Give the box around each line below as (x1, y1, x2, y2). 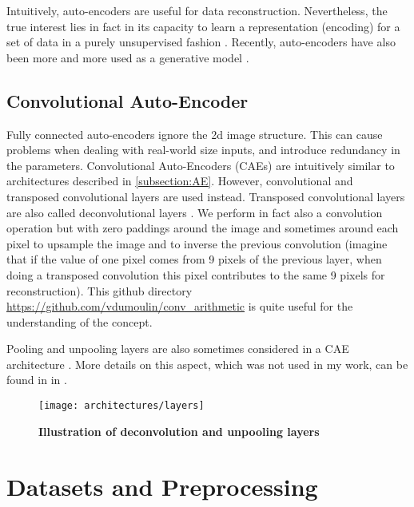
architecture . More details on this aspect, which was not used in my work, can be (6, 355, 408, 372)
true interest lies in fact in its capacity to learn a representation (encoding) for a (6, 18, 400, 34)
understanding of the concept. (6, 313, 153, 330)
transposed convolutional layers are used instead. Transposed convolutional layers (6, 188, 405, 204)
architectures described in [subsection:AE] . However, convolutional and (6, 172, 353, 189)
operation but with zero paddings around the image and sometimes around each (6, 220, 399, 236)
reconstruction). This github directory (6, 282, 193, 299)
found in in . (6, 371, 67, 388)
